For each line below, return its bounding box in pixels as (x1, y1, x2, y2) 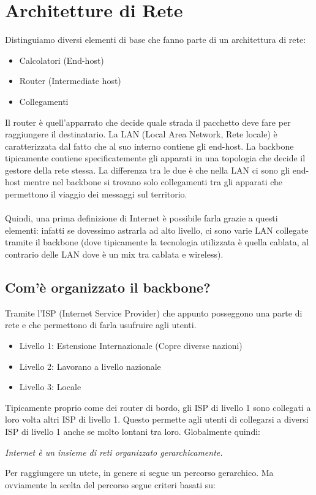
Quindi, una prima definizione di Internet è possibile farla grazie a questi (5, 212, 278, 224)
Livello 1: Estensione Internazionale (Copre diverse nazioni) (19, 339, 243, 352)
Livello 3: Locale (19, 380, 81, 393)
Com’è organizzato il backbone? (5, 278, 211, 297)
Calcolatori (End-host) (19, 53, 104, 66)
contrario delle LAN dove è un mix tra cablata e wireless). (5, 248, 224, 261)
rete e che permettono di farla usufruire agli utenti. (5, 318, 197, 331)
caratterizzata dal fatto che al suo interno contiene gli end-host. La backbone (5, 139, 294, 152)
